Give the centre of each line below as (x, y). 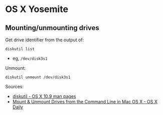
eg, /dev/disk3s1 (30, 58)
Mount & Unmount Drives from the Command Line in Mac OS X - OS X (85, 102)
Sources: (15, 87)
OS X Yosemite (37, 9)
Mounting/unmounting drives (52, 28)
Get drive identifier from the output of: (45, 40)
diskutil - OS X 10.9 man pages (44, 96)
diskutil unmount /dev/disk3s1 (38, 77)
